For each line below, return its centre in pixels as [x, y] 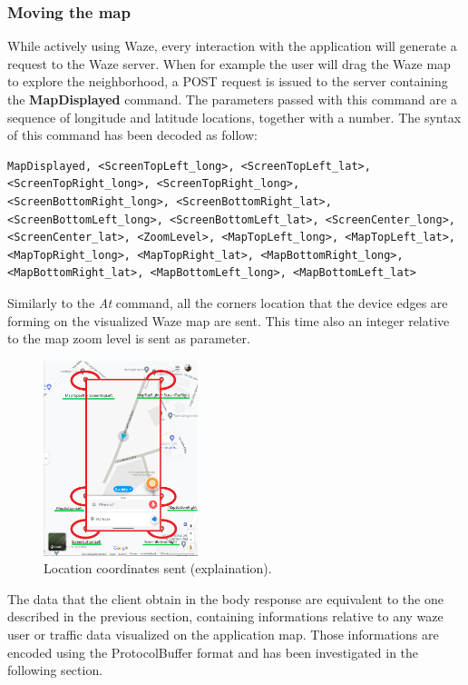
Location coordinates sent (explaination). [158, 568]
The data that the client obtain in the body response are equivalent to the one [225, 598]
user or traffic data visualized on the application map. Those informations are [223, 635]
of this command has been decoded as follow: [132, 135]
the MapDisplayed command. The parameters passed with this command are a [232, 99]
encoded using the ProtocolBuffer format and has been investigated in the [213, 652]
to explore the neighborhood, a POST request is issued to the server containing [228, 81]
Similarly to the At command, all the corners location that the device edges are [228, 302]
